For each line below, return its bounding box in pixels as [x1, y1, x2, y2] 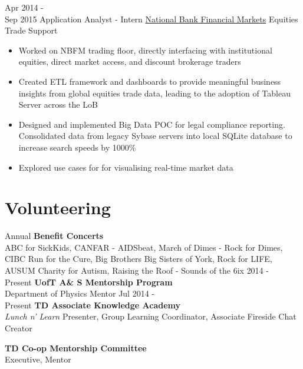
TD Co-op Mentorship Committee [5, 341, 147, 354]
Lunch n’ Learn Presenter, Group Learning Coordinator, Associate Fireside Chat [5, 310, 297, 323]
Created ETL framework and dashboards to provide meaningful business [18, 75, 281, 87]
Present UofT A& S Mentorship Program [5, 275, 173, 288]
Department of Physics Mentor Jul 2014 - [5, 287, 154, 300]
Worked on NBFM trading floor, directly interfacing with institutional [18, 44, 272, 56]
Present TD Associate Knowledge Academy [5, 298, 181, 311]
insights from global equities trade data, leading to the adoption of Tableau [18, 87, 291, 99]
